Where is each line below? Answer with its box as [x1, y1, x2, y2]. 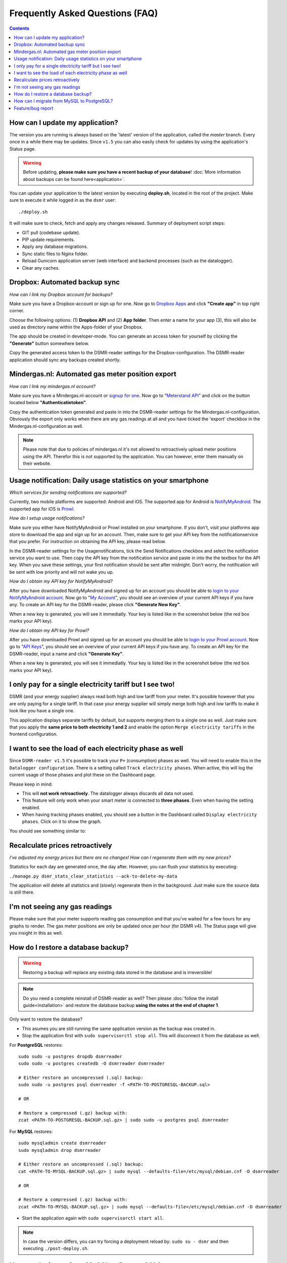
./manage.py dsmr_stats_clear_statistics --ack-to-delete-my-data [9, 873, 178, 879]
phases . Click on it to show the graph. [22, 818, 102, 824]
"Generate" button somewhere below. [9, 340, 89, 346]
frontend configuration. [9, 731, 58, 737]
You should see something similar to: [9, 828, 86, 834]
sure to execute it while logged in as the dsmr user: [9, 197, 116, 203]
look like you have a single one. [9, 708, 75, 714]
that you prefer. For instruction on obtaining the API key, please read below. [9, 539, 166, 545]
